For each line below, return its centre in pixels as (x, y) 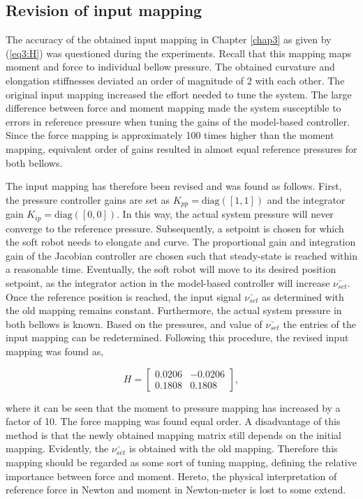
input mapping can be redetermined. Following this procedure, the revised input (177, 337)
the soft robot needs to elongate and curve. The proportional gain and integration (181, 242)
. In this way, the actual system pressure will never (225, 214)
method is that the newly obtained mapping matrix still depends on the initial (173, 434)
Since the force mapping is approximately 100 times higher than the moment (170, 135)
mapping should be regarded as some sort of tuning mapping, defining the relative (181, 462)
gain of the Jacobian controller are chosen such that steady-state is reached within (181, 255)
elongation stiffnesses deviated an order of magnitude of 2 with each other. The (175, 80)
